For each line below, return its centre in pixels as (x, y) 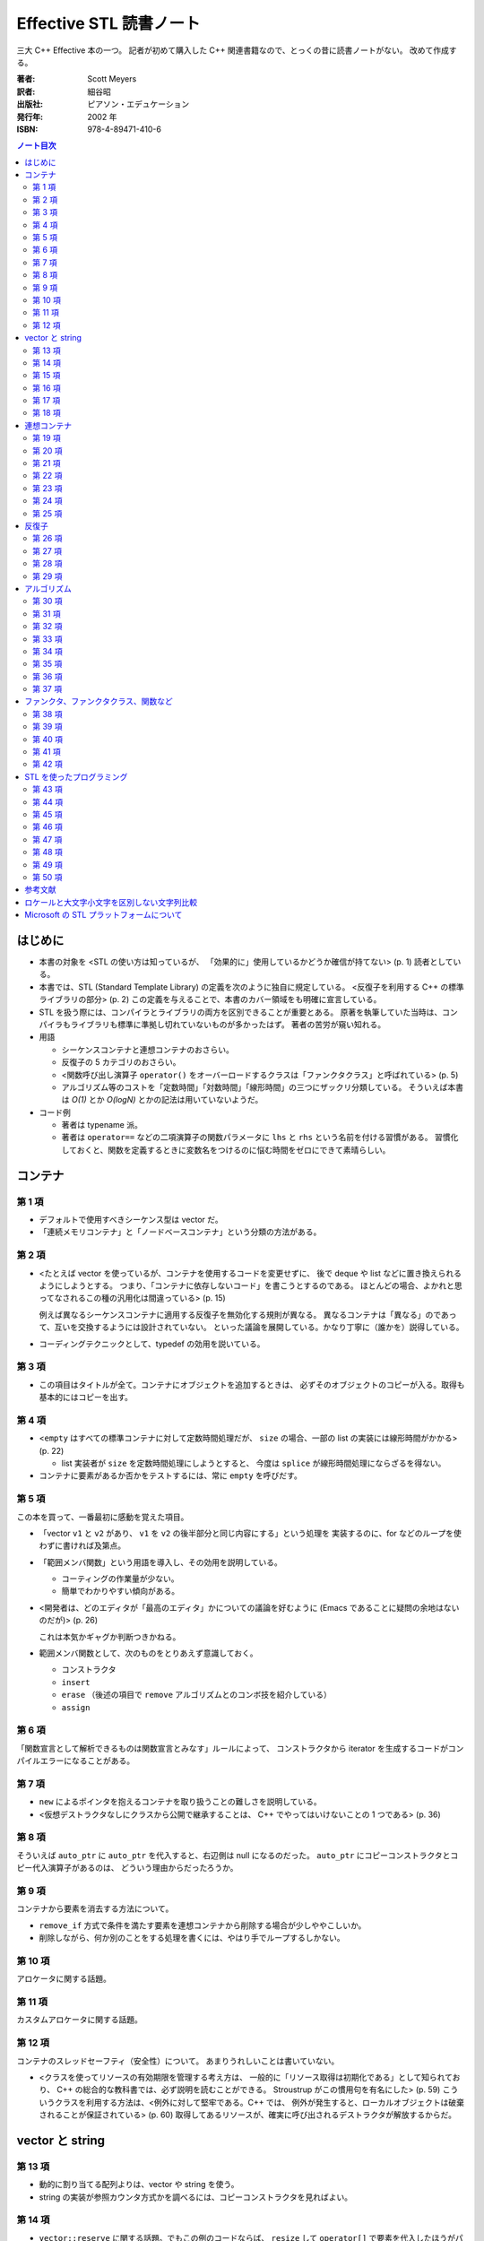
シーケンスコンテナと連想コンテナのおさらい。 (148, 1050)
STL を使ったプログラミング (76, 776)
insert (76, 1682)
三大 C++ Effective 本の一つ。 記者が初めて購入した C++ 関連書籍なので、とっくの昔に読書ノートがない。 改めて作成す (237, 50)
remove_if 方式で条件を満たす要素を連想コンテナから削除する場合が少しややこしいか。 (203, 1925)
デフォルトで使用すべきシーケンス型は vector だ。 (131, 1220)
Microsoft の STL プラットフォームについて (104, 915)
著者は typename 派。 (102, 1125)
